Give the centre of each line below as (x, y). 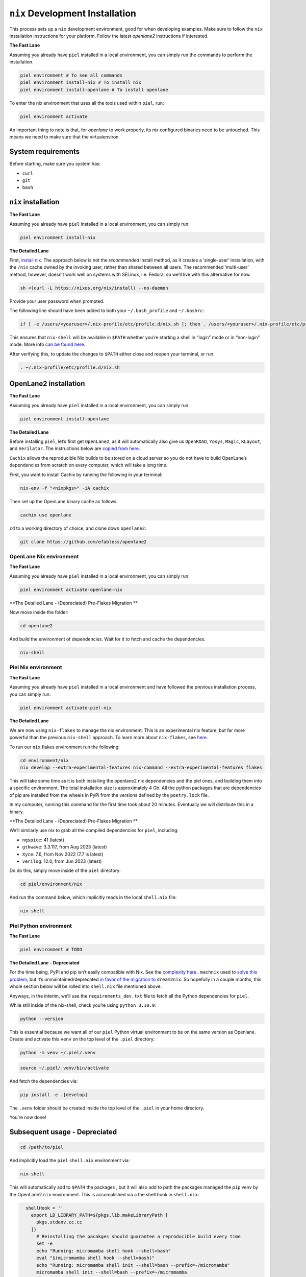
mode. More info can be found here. (47, 344)
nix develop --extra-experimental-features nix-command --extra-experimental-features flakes (141, 768)
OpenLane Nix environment (44, 556)
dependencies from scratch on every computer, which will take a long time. (88, 465)
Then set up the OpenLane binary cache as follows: (64, 501)
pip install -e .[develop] (54, 1095)
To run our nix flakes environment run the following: (65, 747)
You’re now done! (28, 1117)
